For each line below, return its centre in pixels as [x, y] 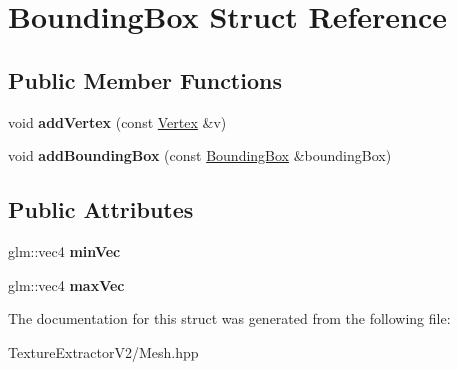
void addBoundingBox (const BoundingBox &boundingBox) [200, 155]
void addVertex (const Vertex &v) [117, 121]
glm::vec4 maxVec [66, 284]
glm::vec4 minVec [64, 250]
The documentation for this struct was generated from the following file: [229, 318]
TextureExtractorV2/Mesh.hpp [103, 351]
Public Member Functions [145, 79]
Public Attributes [101, 209]
